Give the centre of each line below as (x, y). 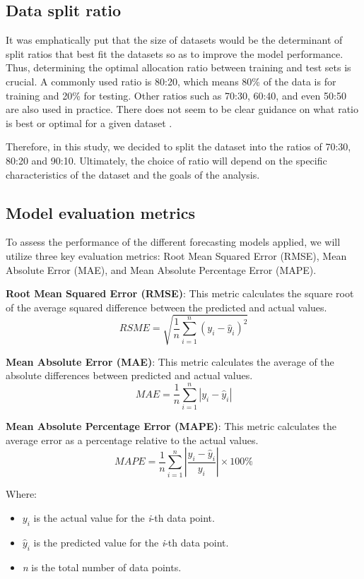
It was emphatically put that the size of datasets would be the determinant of (174, 40)
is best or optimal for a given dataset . (89, 123)
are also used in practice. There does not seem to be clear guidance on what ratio (182, 109)
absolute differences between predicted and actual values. (129, 375)
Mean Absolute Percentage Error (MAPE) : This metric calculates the (171, 426)
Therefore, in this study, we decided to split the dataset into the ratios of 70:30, (178, 147)
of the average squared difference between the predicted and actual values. (166, 307)
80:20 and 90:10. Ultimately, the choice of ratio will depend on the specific (166, 160)
